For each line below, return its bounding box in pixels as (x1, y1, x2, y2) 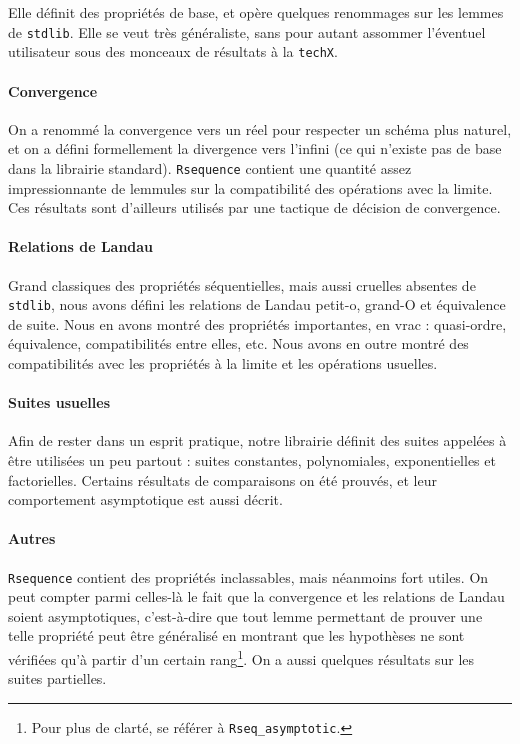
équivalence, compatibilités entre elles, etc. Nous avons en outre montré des (8, 333, 469, 354)
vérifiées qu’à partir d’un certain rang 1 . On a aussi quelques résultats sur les (8, 645, 475, 669)
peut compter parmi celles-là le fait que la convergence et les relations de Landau (8, 586, 505, 607)
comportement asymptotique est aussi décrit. (8, 489, 283, 510)
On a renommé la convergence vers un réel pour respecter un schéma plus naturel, (8, 118, 512, 139)
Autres (8, 528, 56, 549)
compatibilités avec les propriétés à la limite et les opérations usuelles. (8, 352, 438, 373)
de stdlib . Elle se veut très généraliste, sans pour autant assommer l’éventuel (8, 21, 486, 42)
